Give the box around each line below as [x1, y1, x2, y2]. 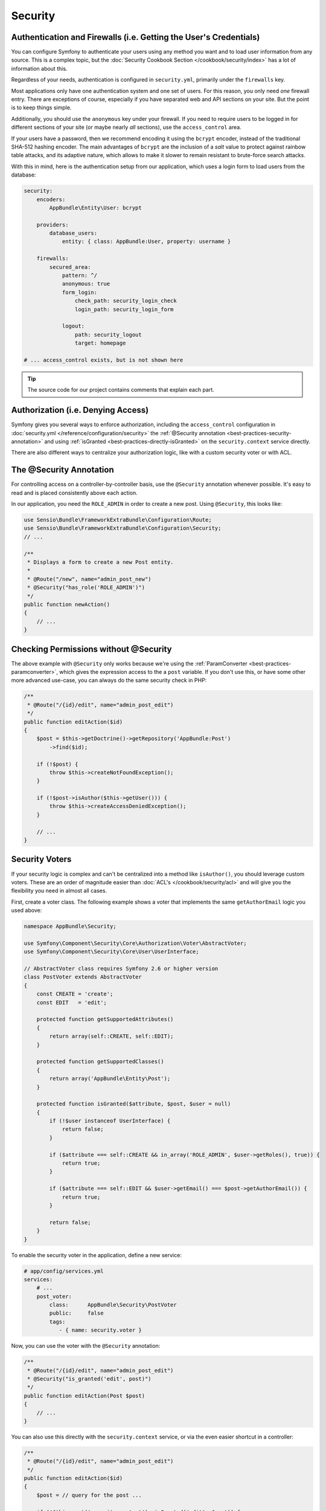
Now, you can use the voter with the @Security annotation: [11, 1342, 161, 1350]
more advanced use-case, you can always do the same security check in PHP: [11, 677, 207, 684]
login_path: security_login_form [74, 306, 174, 312]
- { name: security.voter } [59, 1327, 142, 1334]
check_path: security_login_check [74, 297, 177, 305]
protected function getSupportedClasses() [36, 1058, 164, 1065]
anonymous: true [62, 280, 110, 287]
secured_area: [49, 264, 91, 270]
